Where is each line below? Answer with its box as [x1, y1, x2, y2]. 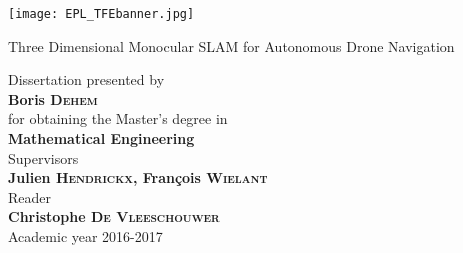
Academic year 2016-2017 [8, 226, 163, 246]
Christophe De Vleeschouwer [8, 206, 220, 227]
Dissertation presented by [8, 69, 165, 90]
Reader [8, 186, 52, 207]
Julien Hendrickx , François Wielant [8, 167, 268, 188]
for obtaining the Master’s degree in [8, 108, 228, 129]
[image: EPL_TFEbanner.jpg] [8, 7, 195, 21]
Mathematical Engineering [8, 128, 195, 149]
